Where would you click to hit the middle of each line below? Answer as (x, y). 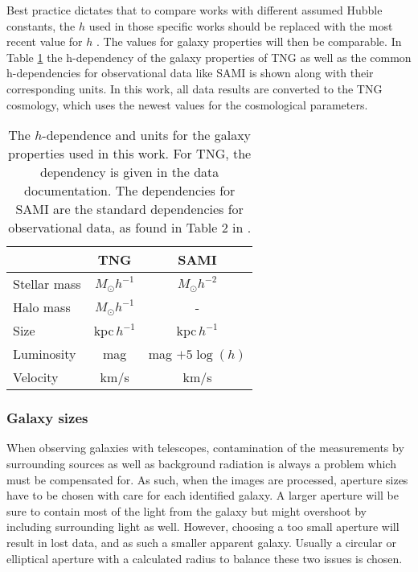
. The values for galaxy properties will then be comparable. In (249, 41)
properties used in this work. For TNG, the (130, 154)
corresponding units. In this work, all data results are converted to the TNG (195, 88)
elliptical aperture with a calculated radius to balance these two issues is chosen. (205, 558)
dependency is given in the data (130, 172)
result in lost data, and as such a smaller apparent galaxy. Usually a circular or (201, 542)
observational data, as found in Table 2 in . (130, 228)
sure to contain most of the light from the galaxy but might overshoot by (186, 510)
